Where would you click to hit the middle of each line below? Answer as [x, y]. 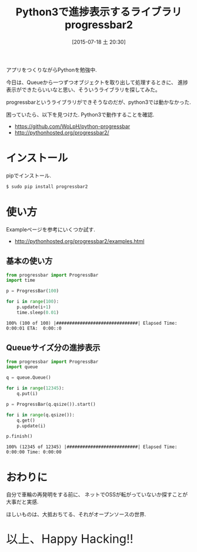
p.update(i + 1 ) [34, 307]
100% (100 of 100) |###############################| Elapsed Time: [92, 323]
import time [21, 280]
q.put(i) [27, 394]
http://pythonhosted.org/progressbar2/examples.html [79, 241]
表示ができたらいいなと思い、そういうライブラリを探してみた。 [83, 89]
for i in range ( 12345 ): [35, 388]
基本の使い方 [29, 261]
